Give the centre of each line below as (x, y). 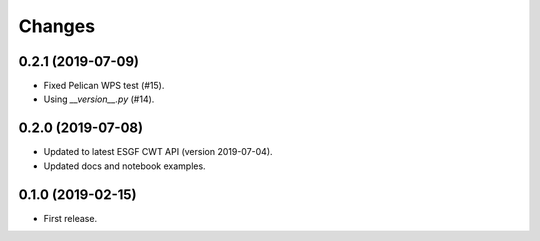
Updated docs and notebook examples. (124, 166)
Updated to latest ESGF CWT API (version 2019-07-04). (158, 152)
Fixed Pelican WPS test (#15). (104, 86)
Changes (56, 26)
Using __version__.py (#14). (99, 99)
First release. (70, 218)
